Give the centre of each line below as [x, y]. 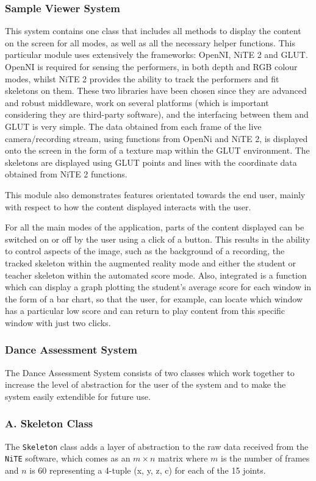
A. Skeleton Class [49, 423]
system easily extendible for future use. [78, 396]
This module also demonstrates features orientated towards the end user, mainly [155, 194]
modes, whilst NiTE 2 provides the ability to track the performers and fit [142, 78]
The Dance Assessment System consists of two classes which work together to [150, 372]
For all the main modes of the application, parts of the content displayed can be [155, 227]
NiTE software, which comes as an [68, 458]
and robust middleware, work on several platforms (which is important [137, 102]
